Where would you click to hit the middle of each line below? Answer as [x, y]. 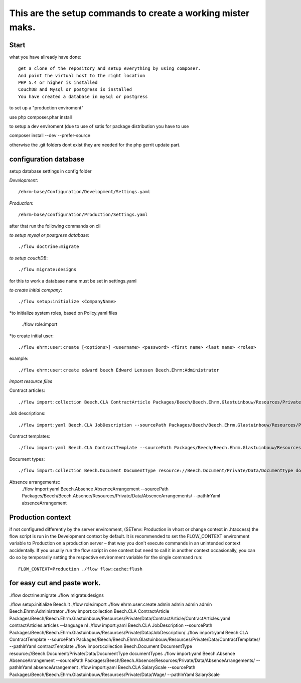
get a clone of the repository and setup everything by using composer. [109, 69]
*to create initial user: [31, 336]
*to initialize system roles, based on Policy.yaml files [63, 313]
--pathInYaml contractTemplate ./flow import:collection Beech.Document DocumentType [101, 646]
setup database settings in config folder [51, 171]
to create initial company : [36, 290]
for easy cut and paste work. [55, 583]
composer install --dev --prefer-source [50, 135]
